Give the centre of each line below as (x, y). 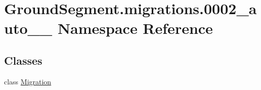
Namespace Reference (135, 28)
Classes (23, 60)
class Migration (28, 81)
